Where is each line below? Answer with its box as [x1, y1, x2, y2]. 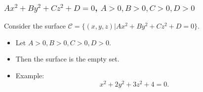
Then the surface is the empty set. [15, 54, 120, 64]
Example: [15, 70, 44, 80]
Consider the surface [4, 21, 66, 31]
